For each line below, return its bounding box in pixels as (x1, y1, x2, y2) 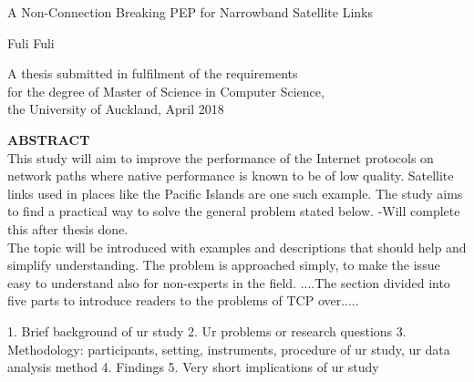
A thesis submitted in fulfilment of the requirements (7, 64, 298, 83)
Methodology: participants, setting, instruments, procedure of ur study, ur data (7, 339, 450, 358)
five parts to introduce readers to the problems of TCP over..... (7, 291, 359, 310)
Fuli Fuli (7, 33, 55, 52)
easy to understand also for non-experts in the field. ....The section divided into (7, 273, 450, 292)
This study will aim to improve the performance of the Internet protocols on (7, 148, 434, 167)
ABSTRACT (7, 129, 90, 149)
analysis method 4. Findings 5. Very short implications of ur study (7, 357, 379, 377)
